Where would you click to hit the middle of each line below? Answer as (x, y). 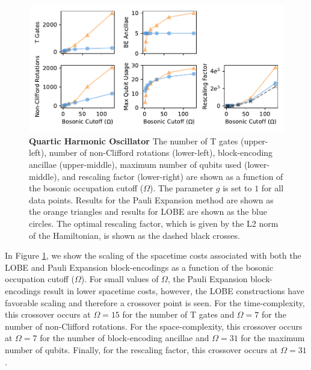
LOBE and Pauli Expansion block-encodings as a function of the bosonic (139, 267)
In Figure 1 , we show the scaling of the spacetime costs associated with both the (153, 255)
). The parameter (182, 188)
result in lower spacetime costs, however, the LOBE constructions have (174, 290)
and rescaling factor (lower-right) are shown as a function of (173, 176)
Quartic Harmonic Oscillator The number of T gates (134, 140)
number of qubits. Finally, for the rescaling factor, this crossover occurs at (141, 349)
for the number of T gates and (178, 314)
